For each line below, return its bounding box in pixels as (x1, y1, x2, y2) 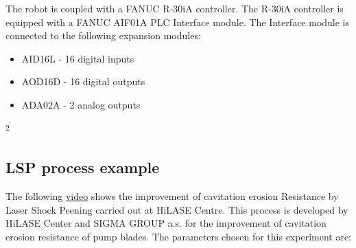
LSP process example (5, 157, 160, 178)
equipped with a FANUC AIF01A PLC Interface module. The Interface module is (5, 14, 350, 29)
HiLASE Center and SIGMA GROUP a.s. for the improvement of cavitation (5, 216, 327, 230)
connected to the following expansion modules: (5, 28, 201, 43)
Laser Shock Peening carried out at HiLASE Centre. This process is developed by (5, 202, 348, 216)
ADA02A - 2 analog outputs (21, 97, 141, 111)
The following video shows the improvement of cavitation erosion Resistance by (5, 189, 339, 203)
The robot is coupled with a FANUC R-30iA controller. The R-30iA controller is (5, 1, 344, 15)
